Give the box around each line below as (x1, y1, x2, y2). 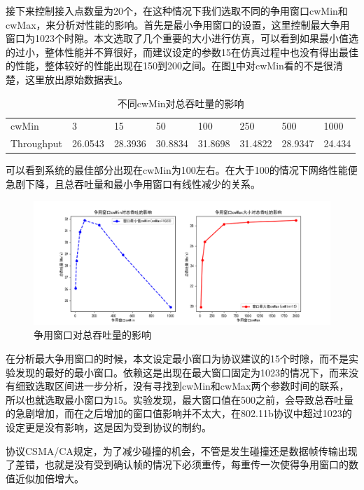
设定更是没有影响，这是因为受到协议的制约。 (6, 419, 211, 434)
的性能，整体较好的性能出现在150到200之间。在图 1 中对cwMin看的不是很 (6, 58, 333, 73)
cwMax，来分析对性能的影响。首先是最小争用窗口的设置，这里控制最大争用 (6, 17, 350, 32)
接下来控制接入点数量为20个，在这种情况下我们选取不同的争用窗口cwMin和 (6, 4, 348, 18)
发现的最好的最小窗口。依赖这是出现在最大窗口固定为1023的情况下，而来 (15, 365, 349, 379)
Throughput (10, 136, 62, 151)
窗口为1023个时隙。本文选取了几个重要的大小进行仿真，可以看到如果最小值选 (6, 31, 358, 46)
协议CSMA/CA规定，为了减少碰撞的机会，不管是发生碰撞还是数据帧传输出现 (6, 443, 358, 458)
